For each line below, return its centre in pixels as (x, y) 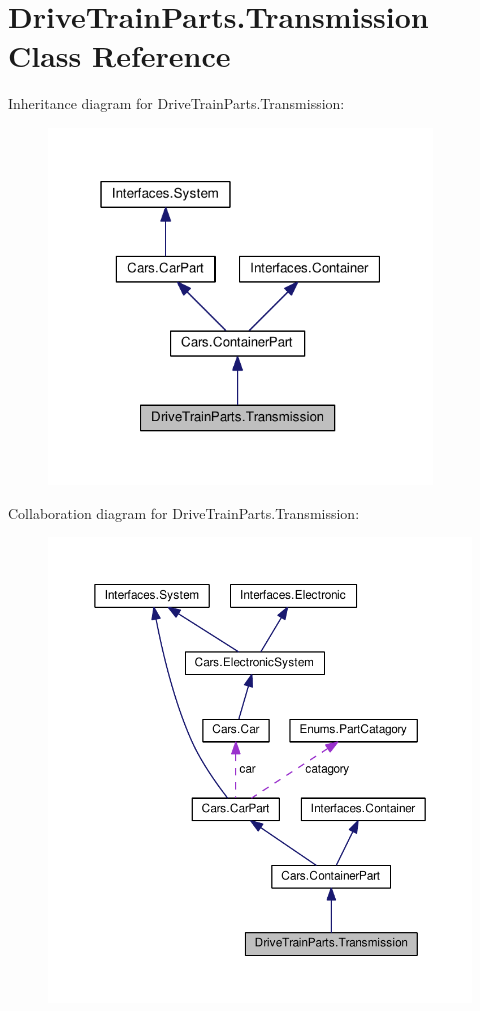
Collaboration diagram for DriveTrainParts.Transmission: (184, 512)
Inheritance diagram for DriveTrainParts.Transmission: (176, 103)
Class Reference (119, 55)
